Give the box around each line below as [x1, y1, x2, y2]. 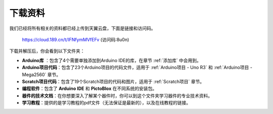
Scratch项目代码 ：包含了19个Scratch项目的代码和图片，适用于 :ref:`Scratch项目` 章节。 [22, 78, 205, 84]
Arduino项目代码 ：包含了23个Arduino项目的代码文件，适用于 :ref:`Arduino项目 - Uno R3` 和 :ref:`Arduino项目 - [22, 65, 253, 71]
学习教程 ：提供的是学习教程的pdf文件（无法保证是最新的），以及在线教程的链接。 [22, 100, 191, 106]
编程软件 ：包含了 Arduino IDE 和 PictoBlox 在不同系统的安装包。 [22, 86, 157, 92]
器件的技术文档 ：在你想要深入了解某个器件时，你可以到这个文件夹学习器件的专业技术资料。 [22, 92, 212, 98]
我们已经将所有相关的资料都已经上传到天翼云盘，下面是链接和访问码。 [9, 25, 156, 31]
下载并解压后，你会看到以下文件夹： [9, 48, 85, 54]
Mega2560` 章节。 [22, 71, 61, 78]
